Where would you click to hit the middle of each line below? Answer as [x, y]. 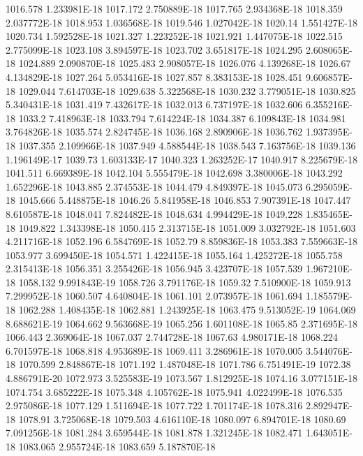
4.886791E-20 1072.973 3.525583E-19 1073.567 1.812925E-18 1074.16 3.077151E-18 [181, 378]
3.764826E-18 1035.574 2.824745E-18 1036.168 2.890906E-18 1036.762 [154, 132]
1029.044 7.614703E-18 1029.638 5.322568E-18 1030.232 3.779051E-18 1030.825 [187, 90]
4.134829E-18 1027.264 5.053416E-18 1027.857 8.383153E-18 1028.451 [154, 76]
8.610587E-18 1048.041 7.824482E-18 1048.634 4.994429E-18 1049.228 [154, 213]
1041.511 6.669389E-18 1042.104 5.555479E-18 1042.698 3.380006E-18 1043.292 [174, 173]
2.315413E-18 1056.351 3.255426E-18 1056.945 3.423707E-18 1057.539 [154, 269]
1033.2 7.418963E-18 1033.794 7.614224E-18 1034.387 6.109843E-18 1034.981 [182, 118]
